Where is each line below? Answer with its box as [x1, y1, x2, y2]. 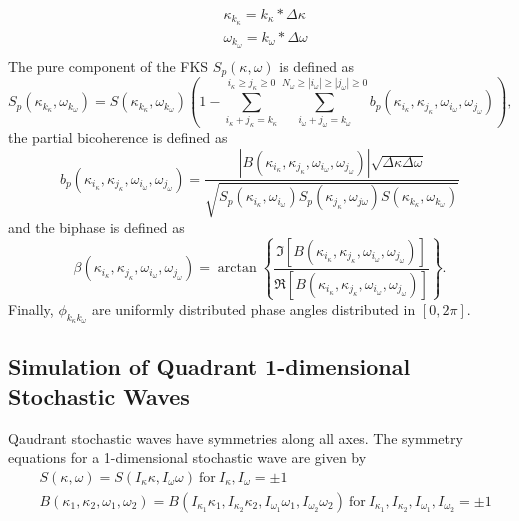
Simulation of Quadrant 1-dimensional [8, 351, 411, 382]
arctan [217, 261, 257, 276]
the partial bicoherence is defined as [8, 126, 228, 147]
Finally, [8, 298, 54, 319]
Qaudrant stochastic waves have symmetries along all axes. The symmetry [8, 427, 463, 448]
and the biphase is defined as [8, 216, 185, 237]
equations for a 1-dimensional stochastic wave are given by [8, 447, 367, 468]
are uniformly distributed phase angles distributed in [91, 298, 416, 319]
